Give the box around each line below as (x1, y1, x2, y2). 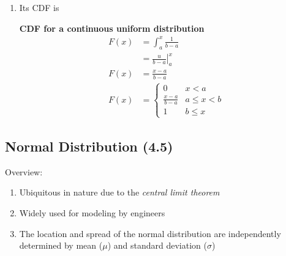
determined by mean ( (19, 239, 103, 252)
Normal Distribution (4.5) (5, 137, 173, 156)
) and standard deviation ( (107, 239, 207, 252)
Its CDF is (19, 1, 59, 13)
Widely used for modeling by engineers (19, 207, 165, 219)
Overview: (5, 165, 43, 178)
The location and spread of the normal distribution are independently (19, 227, 281, 240)
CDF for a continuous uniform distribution (19, 21, 205, 34)
